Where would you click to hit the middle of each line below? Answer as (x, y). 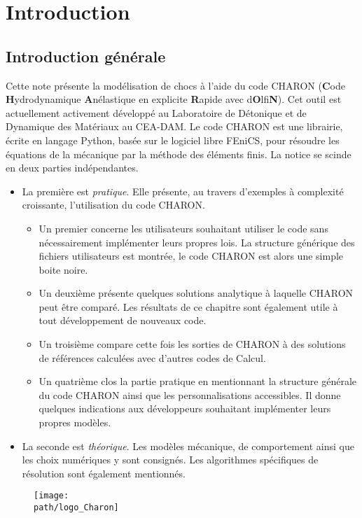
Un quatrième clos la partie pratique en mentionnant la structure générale (198, 381)
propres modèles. (75, 422)
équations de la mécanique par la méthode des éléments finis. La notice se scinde (179, 154)
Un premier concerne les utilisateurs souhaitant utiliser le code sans (183, 228)
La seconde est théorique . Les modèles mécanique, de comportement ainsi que (188, 446)
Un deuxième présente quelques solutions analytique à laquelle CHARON (196, 293)
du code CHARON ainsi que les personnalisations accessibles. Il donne (190, 394)
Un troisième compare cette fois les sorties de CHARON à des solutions (192, 344)
